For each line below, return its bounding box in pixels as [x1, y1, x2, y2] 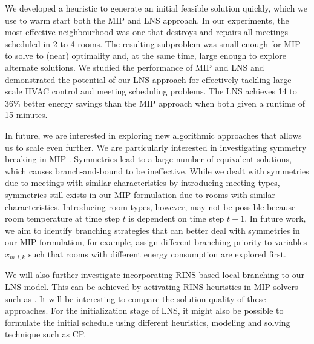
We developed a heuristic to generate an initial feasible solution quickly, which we [5, 2, 308, 14]
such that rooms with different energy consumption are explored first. [28, 247, 286, 260]
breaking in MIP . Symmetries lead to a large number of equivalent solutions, [5, 153, 292, 165]
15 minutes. [5, 108, 48, 121]
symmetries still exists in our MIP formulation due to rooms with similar [5, 188, 275, 200]
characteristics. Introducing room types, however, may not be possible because [5, 200, 296, 213]
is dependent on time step [128, 212, 224, 225]
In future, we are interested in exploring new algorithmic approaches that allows [5, 128, 302, 141]
